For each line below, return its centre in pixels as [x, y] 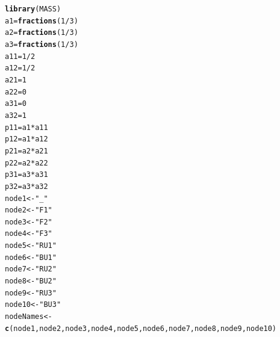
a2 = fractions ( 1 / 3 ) [42, 33]
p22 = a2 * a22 [26, 163]
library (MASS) [33, 9]
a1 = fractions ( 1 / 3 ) [42, 21]
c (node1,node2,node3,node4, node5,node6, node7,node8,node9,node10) [141, 328]
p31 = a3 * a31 [26, 175]
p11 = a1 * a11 [26, 127]
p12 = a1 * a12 [26, 139]
